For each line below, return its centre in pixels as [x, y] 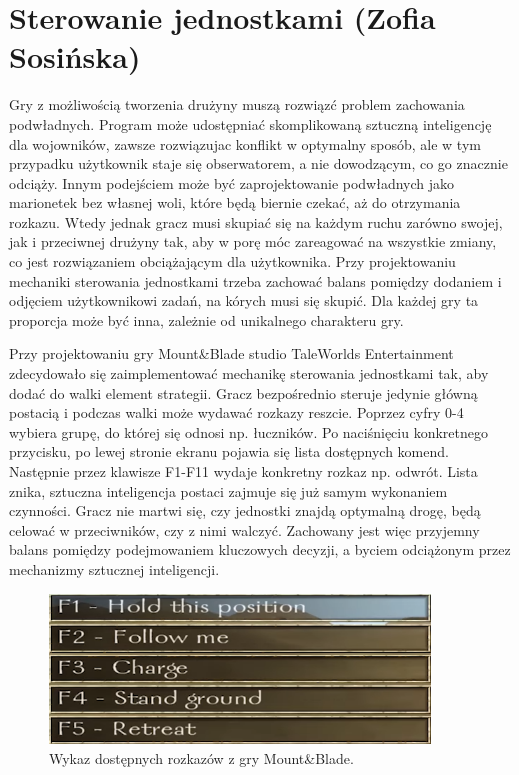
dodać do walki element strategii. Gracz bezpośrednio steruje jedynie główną [243, 392]
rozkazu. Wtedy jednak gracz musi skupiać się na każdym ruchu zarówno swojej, [256, 221]
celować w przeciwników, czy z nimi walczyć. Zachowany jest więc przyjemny [244, 529]
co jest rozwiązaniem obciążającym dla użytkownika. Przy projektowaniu [232, 261]
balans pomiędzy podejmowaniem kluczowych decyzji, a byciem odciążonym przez [260, 549]
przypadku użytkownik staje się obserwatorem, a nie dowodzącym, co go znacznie [258, 163]
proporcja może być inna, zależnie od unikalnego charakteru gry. [206, 319]
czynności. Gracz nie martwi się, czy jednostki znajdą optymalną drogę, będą [245, 510]
